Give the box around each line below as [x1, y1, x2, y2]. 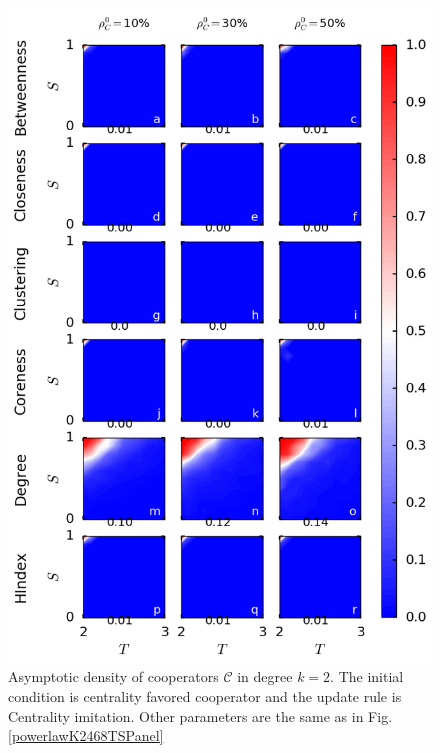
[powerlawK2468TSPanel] [8, 725, 164, 746]
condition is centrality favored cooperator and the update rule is [8, 686, 402, 707]
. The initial [330, 666, 404, 687]
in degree [237, 666, 293, 687]
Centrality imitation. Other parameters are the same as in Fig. [8, 705, 393, 726]
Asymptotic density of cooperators [8, 666, 219, 687]
